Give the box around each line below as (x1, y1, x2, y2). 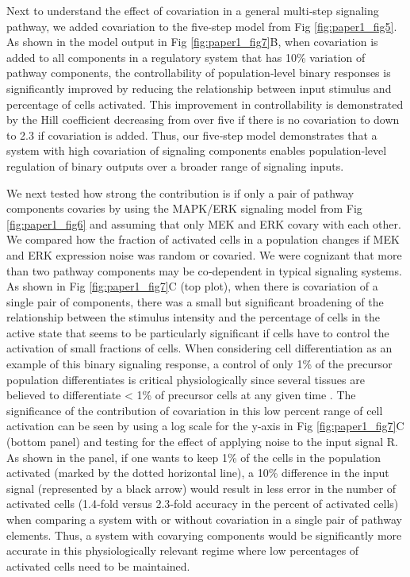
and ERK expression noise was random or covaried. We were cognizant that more (6, 246, 402, 263)
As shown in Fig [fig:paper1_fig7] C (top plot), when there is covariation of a (6, 278, 378, 294)
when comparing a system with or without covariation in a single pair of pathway (6, 511, 402, 527)
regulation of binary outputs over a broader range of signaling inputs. (6, 157, 344, 174)
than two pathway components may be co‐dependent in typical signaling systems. (6, 262, 402, 279)
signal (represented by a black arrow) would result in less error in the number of (6, 479, 397, 496)
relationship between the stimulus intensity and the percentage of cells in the (6, 309, 381, 325)
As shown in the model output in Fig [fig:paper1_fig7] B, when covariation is (6, 33, 378, 50)
